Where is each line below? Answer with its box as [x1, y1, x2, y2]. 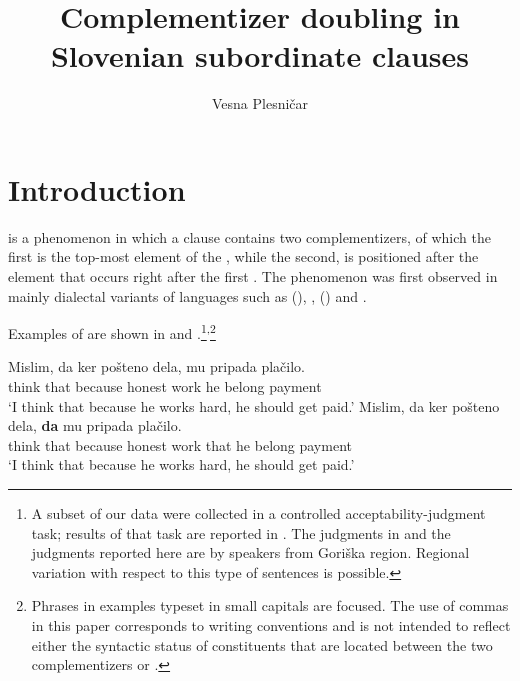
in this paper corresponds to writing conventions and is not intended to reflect [31, 615, 511, 635]
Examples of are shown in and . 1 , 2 [8, 320, 216, 343]
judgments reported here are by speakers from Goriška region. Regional [31, 542, 470, 563]
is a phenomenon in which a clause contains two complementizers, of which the [8, 226, 491, 247]
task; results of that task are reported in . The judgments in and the [31, 522, 451, 543]
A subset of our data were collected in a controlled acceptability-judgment [31, 503, 486, 524]
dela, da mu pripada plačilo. [8, 415, 182, 436]
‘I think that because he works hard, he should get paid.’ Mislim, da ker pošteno [8, 395, 500, 416]
